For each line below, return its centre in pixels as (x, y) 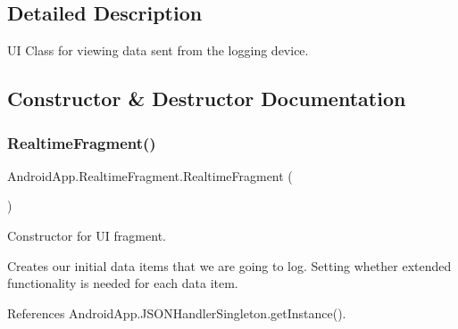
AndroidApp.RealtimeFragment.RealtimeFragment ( (150, 175)
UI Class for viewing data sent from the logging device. (158, 50)
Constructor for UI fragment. (87, 235)
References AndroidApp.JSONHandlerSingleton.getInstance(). (177, 313)
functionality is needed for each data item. (123, 283)
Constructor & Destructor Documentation (207, 99)
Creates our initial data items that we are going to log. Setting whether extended (229, 265)
